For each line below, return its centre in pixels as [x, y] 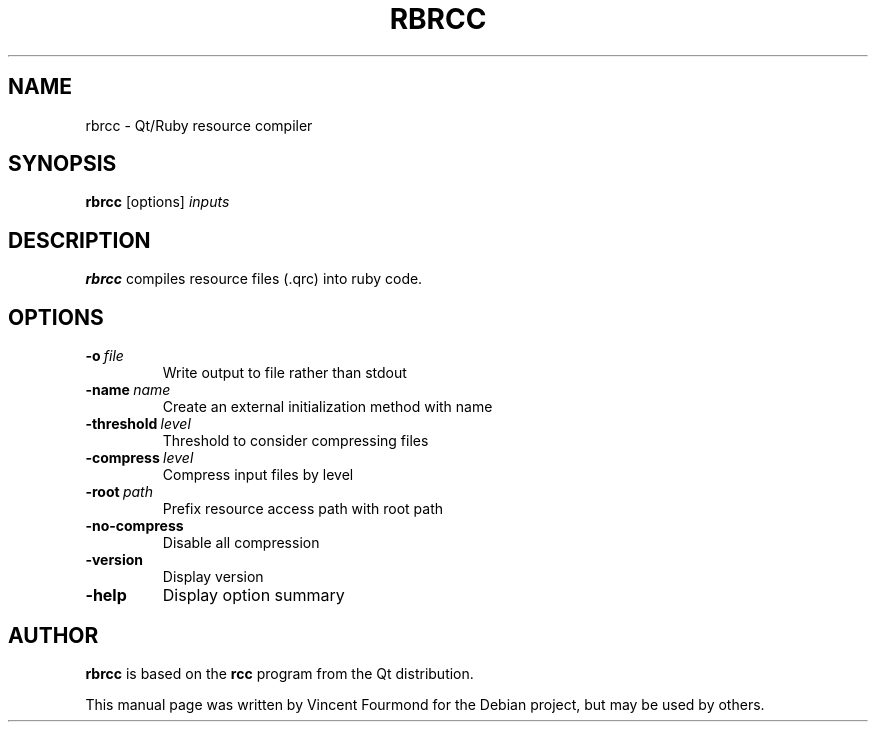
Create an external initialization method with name [327, 407]
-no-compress [134, 526]
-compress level [139, 458]
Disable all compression [241, 543]
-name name [128, 390]
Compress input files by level [258, 475]
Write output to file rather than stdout [284, 373]
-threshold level [138, 424]
